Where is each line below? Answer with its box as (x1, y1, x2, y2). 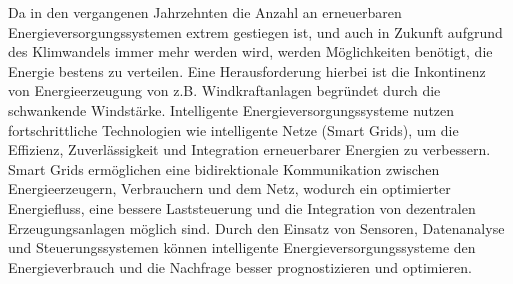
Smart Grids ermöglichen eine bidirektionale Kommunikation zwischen (8, 158, 440, 179)
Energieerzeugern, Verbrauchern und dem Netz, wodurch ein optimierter (8, 178, 451, 199)
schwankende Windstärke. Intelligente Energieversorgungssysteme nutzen (8, 99, 455, 120)
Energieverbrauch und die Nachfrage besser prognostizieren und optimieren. (8, 256, 472, 277)
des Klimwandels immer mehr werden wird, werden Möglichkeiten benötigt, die (8, 41, 493, 62)
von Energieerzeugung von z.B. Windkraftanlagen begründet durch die (8, 80, 441, 101)
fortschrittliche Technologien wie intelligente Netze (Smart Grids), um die (8, 119, 459, 140)
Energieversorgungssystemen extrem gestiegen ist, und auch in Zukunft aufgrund (8, 21, 503, 42)
